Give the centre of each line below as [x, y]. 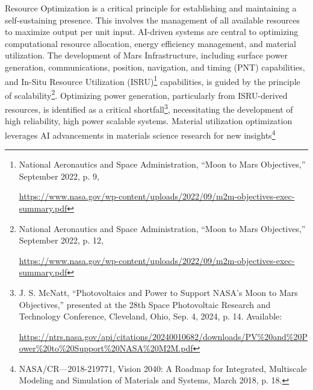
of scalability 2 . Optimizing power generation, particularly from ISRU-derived [146, 94]
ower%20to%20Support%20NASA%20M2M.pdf [106, 348]
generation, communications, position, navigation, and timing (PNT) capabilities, [155, 67]
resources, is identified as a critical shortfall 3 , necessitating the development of [149, 108]
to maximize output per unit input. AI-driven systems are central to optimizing [152, 32]
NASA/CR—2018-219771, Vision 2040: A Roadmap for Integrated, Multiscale [163, 368]
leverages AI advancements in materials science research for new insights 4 [140, 134]
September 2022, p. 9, [59, 176]
